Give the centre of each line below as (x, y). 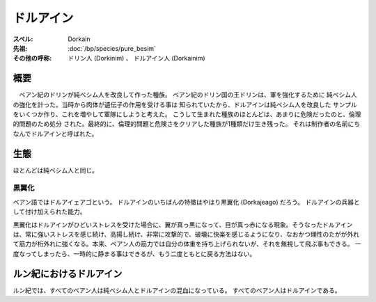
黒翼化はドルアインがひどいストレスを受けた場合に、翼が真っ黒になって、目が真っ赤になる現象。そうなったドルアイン (183, 224)
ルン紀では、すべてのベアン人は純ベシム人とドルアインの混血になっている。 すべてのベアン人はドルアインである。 (177, 290)
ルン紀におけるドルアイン (68, 274)
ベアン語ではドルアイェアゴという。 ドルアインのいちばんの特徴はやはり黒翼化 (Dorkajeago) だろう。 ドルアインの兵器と (186, 202)
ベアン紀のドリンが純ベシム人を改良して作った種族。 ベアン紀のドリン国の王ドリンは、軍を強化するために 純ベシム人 (188, 95)
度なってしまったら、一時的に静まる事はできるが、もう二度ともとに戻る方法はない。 (134, 253)
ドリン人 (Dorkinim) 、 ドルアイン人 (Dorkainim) (136, 58)
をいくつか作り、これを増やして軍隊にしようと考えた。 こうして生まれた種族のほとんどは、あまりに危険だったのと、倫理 (187, 114)
